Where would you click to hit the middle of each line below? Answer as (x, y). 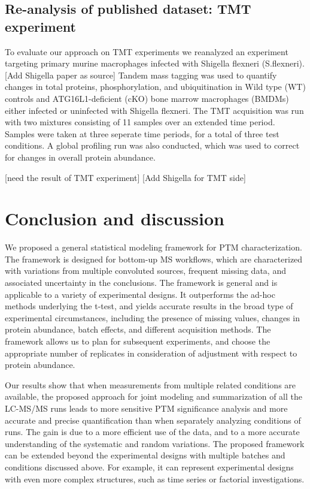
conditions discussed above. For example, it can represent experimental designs (149, 467)
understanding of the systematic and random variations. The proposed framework (155, 443)
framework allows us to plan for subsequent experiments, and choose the (138, 341)
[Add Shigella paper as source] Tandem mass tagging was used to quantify (141, 75)
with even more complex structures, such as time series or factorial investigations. (155, 479)
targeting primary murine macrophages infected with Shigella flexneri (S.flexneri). (155, 63)
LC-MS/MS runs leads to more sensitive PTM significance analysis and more (146, 408)
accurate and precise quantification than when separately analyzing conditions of (153, 420)
